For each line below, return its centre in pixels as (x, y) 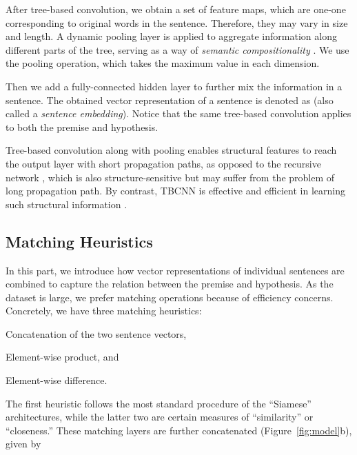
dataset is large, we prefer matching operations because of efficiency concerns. (170, 297)
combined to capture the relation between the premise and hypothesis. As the (170, 284)
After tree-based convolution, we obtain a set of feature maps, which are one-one (176, 9)
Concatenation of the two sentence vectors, (96, 333)
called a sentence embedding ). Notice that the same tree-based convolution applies (178, 113)
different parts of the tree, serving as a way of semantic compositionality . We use (177, 49)
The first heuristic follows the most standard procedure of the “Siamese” (159, 403)
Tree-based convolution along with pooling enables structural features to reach (171, 150)
